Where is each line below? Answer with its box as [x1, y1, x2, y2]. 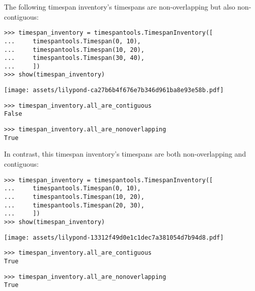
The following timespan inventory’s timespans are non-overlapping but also [4, 2, 235, 12]
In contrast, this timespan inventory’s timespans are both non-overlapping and [4, 149, 246, 159]
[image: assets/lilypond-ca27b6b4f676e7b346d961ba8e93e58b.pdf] [4, 87, 224, 94]
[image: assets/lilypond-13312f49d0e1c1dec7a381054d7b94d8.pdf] [4, 234, 224, 241]
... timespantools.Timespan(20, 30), [4, 201, 145, 209]
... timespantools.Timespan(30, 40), [4, 54, 145, 62]
